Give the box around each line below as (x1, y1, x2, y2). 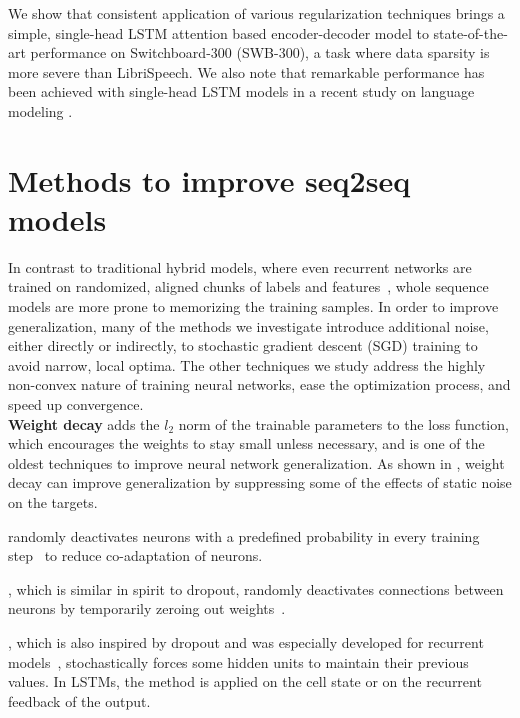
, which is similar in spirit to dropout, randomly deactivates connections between (8, 578, 504, 599)
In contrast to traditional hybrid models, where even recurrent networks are (8, 256, 472, 277)
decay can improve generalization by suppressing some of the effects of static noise (8, 472, 512, 493)
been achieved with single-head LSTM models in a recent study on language (8, 81, 475, 102)
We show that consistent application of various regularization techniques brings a (8, 3, 505, 23)
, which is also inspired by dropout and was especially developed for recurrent (8, 631, 484, 652)
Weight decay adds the (8, 413, 160, 434)
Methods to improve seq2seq (8, 159, 411, 200)
